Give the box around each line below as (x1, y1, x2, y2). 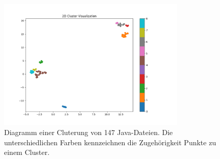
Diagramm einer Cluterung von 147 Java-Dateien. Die (4, 127, 173, 138)
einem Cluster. (4, 147, 50, 157)
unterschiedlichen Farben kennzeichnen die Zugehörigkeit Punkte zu (4, 137, 216, 147)
